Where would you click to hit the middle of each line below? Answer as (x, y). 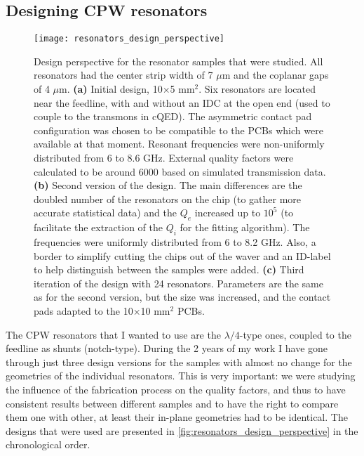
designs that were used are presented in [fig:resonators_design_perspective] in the (182, 430)
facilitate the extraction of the (98, 227)
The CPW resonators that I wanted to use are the (113, 334)
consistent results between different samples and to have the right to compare (172, 403)
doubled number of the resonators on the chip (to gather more (168, 198)
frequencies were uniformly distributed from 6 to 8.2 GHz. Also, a (175, 241)
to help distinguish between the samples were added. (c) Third (169, 269)
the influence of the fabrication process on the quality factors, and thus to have (176, 389)
